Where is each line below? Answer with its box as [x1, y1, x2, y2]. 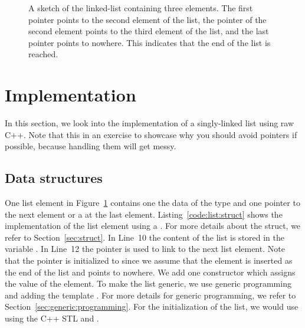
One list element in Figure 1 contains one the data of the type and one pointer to [5, 196, 300, 209]
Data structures [5, 169, 103, 187]
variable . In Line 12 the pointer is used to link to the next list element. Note [5, 242, 285, 255]
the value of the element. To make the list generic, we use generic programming [5, 277, 291, 290]
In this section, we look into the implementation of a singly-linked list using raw [5, 117, 294, 129]
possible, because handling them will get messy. [5, 140, 176, 152]
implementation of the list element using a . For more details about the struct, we [5, 219, 301, 232]
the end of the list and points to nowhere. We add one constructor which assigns [5, 265, 296, 278]
